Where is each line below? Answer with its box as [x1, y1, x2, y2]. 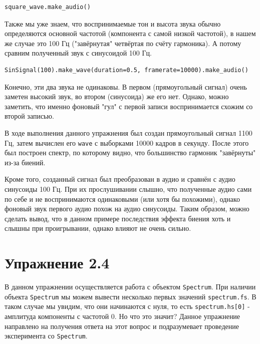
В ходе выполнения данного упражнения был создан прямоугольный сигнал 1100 [5, 127, 252, 138]
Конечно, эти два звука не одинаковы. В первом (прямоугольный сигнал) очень [5, 81, 247, 92]
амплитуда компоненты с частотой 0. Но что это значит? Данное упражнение [5, 311, 240, 321]
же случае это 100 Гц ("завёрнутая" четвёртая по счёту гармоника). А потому [5, 38, 241, 48]
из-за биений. [5, 157, 46, 167]
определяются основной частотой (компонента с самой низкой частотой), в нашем [5, 28, 256, 39]
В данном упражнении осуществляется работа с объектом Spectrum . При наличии [5, 281, 256, 292]
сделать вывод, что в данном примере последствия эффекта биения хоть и [5, 213, 231, 223]
